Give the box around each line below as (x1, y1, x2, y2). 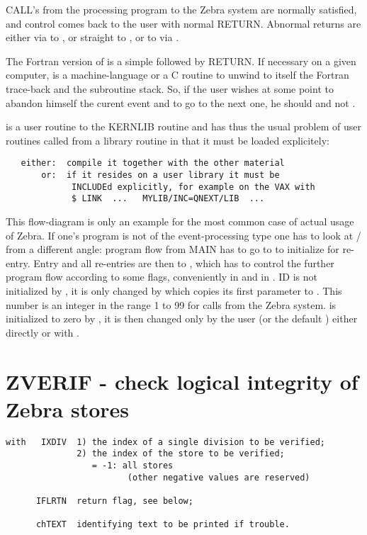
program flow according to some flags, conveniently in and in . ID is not (6, 269, 317, 284)
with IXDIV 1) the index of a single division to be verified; (6, 437, 326, 447)
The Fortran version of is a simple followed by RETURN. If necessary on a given (6, 53, 356, 68)
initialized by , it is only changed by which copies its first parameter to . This (6, 283, 342, 298)
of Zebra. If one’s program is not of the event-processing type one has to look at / (6, 227, 361, 242)
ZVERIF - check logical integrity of (6, 366, 358, 395)
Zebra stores (6, 394, 130, 423)
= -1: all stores (91, 460, 174, 471)
